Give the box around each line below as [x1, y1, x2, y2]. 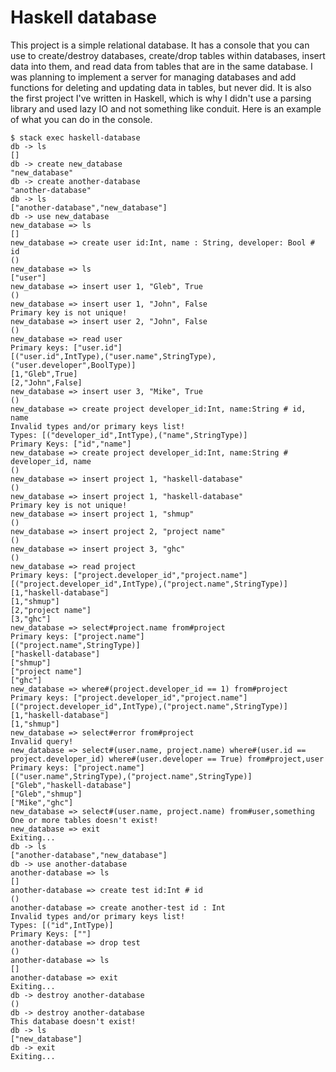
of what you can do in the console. [10, 113, 153, 125]
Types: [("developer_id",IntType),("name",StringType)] [10, 430, 248, 440]
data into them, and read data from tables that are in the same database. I [10, 60, 313, 72]
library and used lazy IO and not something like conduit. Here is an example [10, 102, 322, 115]
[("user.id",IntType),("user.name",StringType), [10, 351, 217, 361]
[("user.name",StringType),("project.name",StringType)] [10, 771, 253, 781]
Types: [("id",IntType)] [10, 920, 114, 930]
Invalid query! [10, 736, 74, 746]
